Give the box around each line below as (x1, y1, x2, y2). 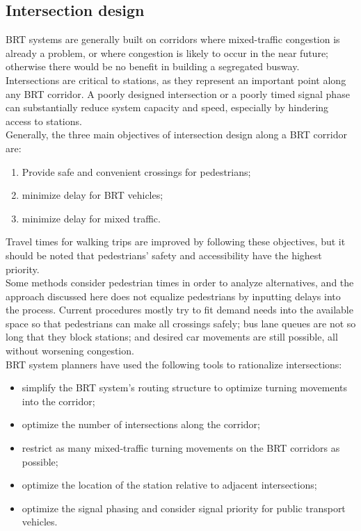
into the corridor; (22, 393, 95, 408)
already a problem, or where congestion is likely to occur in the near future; (6, 45, 328, 60)
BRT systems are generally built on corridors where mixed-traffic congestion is (6, 32, 340, 47)
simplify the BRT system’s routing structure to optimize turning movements (22, 380, 348, 395)
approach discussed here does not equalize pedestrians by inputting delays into (6, 288, 341, 303)
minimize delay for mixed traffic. (22, 211, 161, 225)
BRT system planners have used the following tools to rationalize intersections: (6, 357, 342, 371)
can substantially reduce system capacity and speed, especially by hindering (6, 100, 329, 115)
